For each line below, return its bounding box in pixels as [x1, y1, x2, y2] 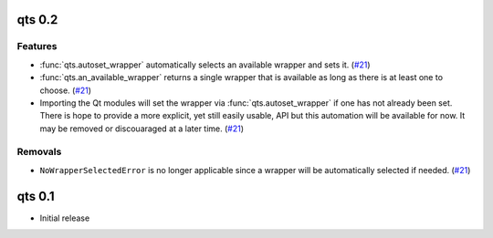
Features [16, 40, 58, 53]
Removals [16, 146, 62, 159]
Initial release [39, 212, 90, 223]
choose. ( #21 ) [39, 85, 91, 96]
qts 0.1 [16, 188, 55, 204]
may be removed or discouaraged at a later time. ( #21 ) [39, 123, 245, 134]
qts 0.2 [16, 12, 58, 27]
